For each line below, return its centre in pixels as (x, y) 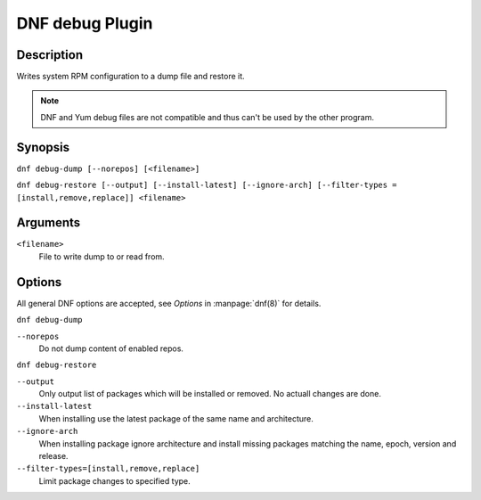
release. (53, 456)
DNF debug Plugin (85, 23)
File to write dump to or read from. (102, 256)
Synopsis (43, 147)
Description (50, 55)
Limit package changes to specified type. (114, 480)
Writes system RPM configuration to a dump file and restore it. (130, 77)
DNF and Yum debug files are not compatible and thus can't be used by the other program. (207, 117)
